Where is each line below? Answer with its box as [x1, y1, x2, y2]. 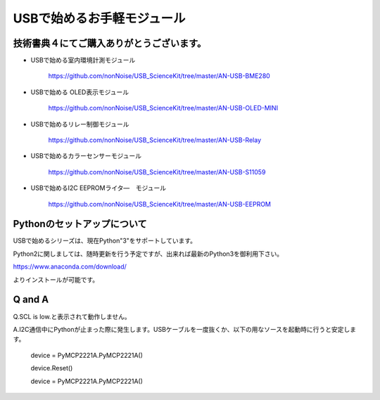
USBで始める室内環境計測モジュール [30, 56, 136, 65]
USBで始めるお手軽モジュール [13, 11, 186, 26]
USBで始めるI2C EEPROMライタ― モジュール [30, 183, 167, 193]
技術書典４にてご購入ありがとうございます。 [13, 37, 207, 49]
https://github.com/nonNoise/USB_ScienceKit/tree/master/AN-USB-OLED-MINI [48, 104, 278, 112]
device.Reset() [30, 364, 73, 373]
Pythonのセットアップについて [13, 218, 147, 230]
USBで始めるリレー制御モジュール [30, 120, 129, 128]
